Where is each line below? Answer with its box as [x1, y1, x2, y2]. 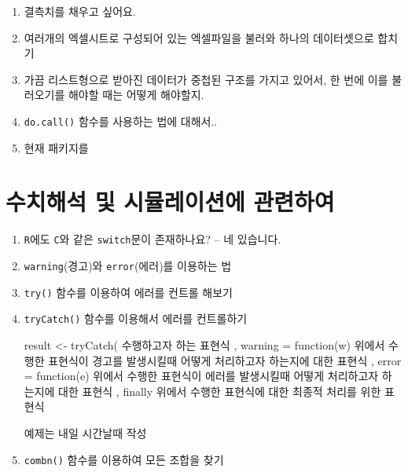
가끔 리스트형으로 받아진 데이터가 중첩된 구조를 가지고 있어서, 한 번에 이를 [24, 71, 388, 87]
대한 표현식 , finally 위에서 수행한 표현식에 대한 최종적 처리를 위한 [58, 382, 381, 399]
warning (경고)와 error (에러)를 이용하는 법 [24, 258, 232, 273]
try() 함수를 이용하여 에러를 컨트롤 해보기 [24, 284, 233, 300]
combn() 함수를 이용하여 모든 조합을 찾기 [24, 451, 224, 467]
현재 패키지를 [24, 139, 89, 156]
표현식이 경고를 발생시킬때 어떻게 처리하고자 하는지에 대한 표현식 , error [48, 352, 402, 368]
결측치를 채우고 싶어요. [24, 3, 136, 19]
